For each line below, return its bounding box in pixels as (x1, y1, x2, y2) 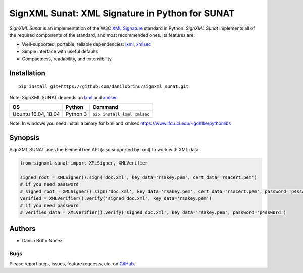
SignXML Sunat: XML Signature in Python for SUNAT (9, 8, 235, 19)
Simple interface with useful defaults (22, 48, 98, 54)
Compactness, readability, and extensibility (22, 56, 112, 62)
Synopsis (9, 134, 40, 142)
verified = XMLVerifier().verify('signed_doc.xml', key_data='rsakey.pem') (20, 196, 212, 201)
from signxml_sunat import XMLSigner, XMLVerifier (20, 160, 148, 166)
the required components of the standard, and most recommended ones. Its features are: (9, 32, 195, 38)
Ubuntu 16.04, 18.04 (12, 111, 60, 118)
